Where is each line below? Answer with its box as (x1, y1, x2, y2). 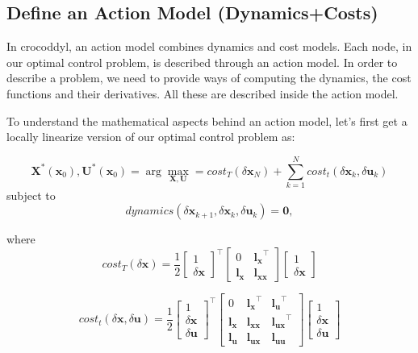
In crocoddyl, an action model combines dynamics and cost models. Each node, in (6, 38, 412, 55)
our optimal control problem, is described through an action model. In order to (6, 53, 398, 70)
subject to (6, 186, 56, 203)
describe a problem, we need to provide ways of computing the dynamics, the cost (6, 69, 412, 86)
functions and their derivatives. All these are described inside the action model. (6, 85, 399, 102)
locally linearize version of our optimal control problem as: (6, 128, 295, 145)
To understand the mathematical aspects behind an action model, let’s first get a (6, 112, 408, 129)
